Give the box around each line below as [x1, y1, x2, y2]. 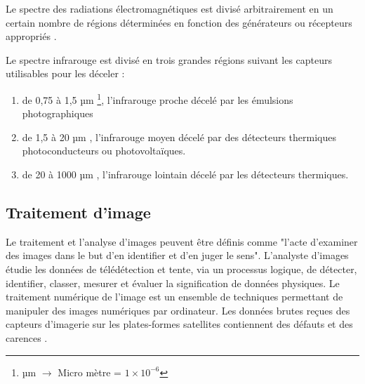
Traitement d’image [6, 201, 151, 223]
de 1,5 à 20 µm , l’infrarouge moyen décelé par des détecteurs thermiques [22, 129, 337, 144]
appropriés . [6, 29, 57, 44]
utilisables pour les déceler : [6, 66, 125, 81]
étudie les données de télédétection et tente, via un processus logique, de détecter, [6, 261, 357, 276]
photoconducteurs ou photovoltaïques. [22, 143, 186, 158]
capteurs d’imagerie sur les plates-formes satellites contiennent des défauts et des [6, 317, 353, 331]
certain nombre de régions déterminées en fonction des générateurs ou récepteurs [6, 15, 352, 29]
